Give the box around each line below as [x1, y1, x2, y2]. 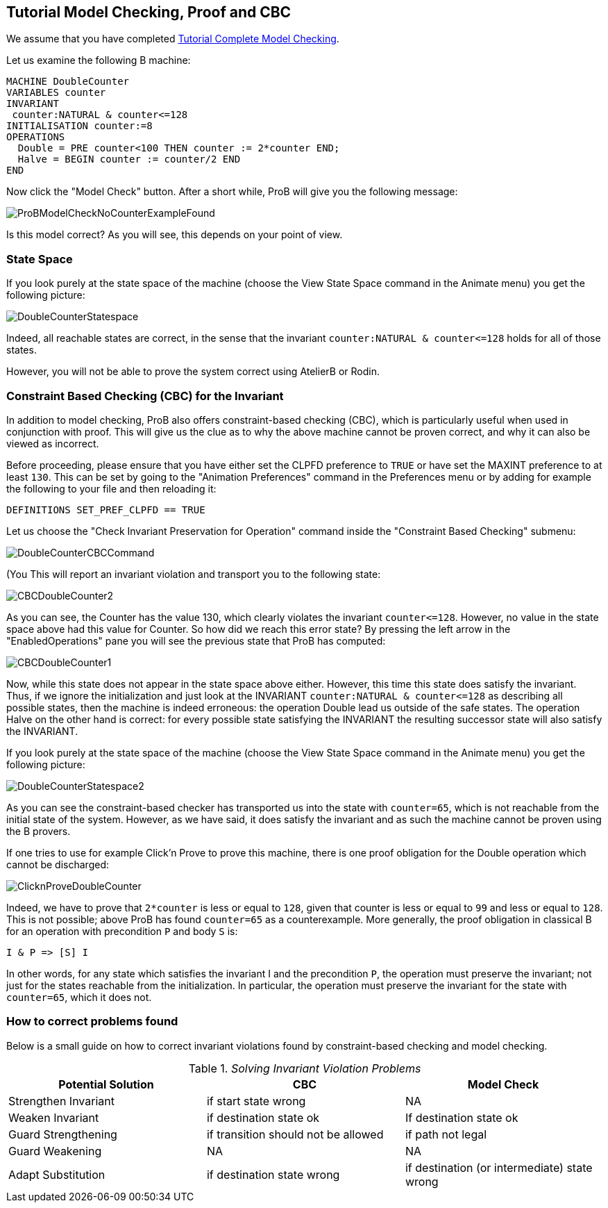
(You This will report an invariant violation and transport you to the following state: [6, 568, 381, 580]
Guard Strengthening [8, 1127, 117, 1141]
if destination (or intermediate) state [405, 1160, 593, 1175]
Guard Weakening [8, 1143, 102, 1158]
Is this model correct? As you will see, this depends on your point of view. [6, 229, 343, 241]
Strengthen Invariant [8, 1093, 115, 1108]
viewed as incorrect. [6, 437, 99, 449]
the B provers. [6, 825, 71, 837]
